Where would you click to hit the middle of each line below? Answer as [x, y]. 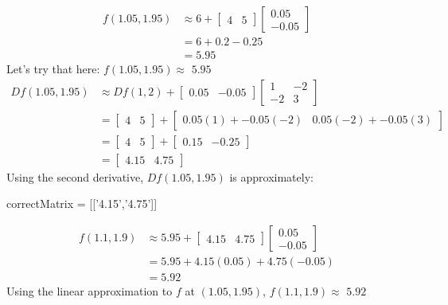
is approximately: [271, 176]
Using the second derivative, [75, 176]
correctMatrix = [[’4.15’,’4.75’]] [82, 203]
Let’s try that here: [53, 69]
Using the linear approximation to [90, 291]
